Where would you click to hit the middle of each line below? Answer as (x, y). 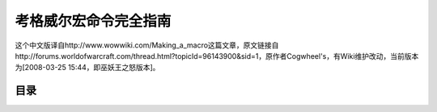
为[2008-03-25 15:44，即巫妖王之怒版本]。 (87, 68)
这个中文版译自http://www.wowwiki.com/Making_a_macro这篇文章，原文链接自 (147, 45)
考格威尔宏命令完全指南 (93, 21)
